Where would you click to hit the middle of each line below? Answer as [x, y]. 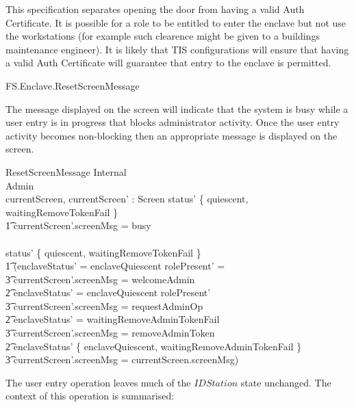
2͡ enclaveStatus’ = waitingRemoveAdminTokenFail [113, 319]
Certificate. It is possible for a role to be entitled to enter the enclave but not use [176, 22]
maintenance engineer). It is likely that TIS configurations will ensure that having [177, 49]
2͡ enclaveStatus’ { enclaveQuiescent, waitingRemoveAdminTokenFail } [154, 346]
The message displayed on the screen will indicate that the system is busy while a [177, 108]
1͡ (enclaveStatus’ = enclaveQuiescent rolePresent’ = [115, 266]
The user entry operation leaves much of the [98, 382]
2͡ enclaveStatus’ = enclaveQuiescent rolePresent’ [108, 292]
